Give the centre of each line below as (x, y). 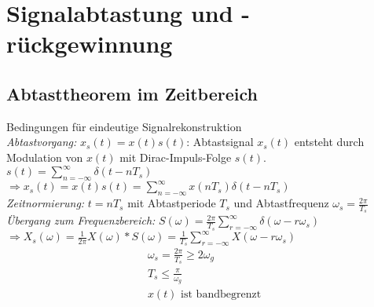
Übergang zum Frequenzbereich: (81, 220)
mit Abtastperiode (172, 203)
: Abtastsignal (220, 142)
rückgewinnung (90, 44)
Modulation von (45, 157)
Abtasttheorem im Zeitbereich (132, 93)
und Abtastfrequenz (281, 203)
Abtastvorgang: (42, 142)
